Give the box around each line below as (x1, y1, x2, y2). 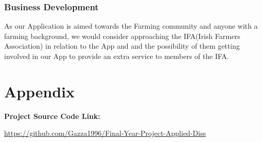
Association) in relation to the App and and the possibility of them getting (4, 40, 240, 51)
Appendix (4, 80, 75, 102)
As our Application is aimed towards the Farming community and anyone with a (4, 21, 258, 31)
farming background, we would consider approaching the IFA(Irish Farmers (4, 30, 240, 41)
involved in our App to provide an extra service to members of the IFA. (4, 51, 229, 61)
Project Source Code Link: (4, 110, 100, 121)
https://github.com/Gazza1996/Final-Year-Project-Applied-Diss (4, 128, 206, 138)
